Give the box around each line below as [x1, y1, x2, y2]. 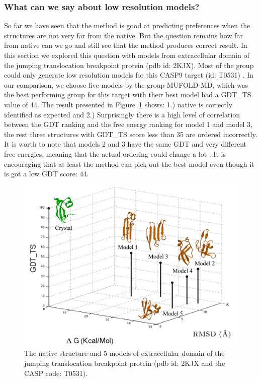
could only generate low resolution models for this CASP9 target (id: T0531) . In [4, 70, 254, 80]
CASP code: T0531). [24, 367, 88, 378]
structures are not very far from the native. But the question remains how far [4, 30, 243, 40]
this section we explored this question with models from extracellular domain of [4, 50, 249, 60]
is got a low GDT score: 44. [4, 168, 89, 179]
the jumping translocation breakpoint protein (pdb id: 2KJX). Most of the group [4, 59, 254, 70]
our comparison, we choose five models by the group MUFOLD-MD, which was [4, 79, 248, 90]
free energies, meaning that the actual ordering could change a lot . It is [4, 148, 226, 159]
